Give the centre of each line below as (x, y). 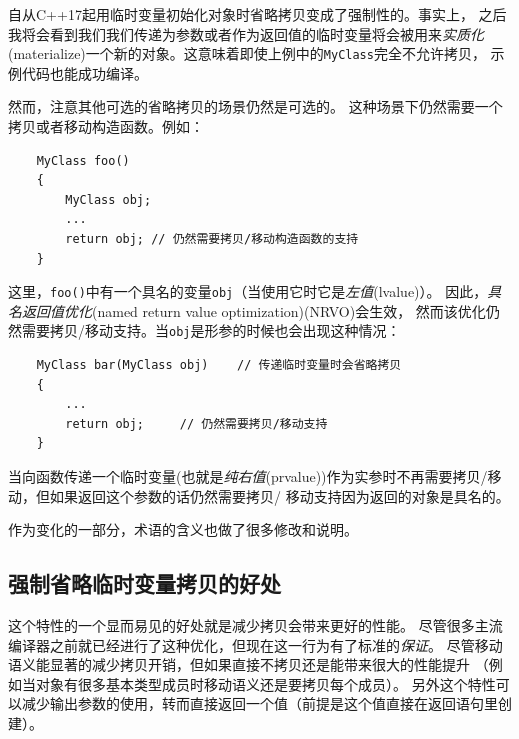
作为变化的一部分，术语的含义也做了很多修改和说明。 (183, 529)
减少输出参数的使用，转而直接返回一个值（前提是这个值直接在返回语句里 (259, 703)
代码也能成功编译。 (84, 72)
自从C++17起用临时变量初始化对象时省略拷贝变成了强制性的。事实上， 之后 (257, 14)
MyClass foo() (83, 160)
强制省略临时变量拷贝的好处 (144, 583)
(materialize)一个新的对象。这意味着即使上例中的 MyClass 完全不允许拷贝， (247, 53)
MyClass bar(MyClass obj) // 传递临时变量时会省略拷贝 (219, 365)
